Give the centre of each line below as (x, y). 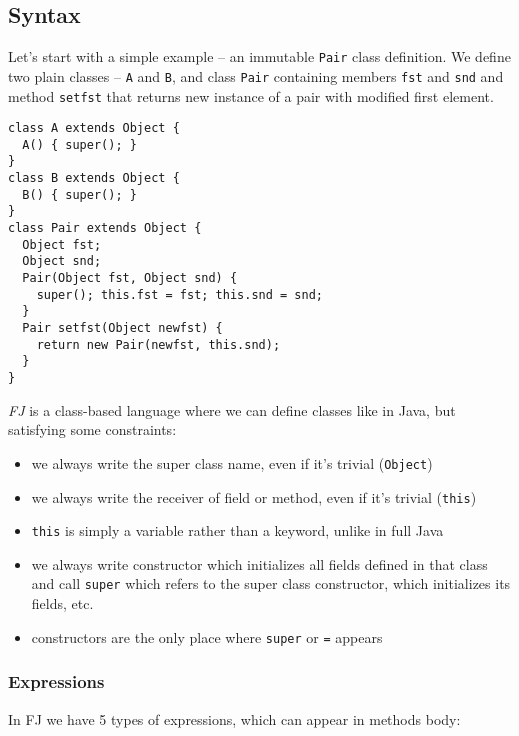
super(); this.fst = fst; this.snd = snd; (179, 294)
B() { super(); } (79, 194)
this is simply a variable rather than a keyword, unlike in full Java (237, 530)
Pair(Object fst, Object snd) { (130, 278)
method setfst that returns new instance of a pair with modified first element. (251, 95)
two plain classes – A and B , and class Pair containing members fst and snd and (256, 75)
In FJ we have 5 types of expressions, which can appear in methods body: (234, 718)
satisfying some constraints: (92, 429)
